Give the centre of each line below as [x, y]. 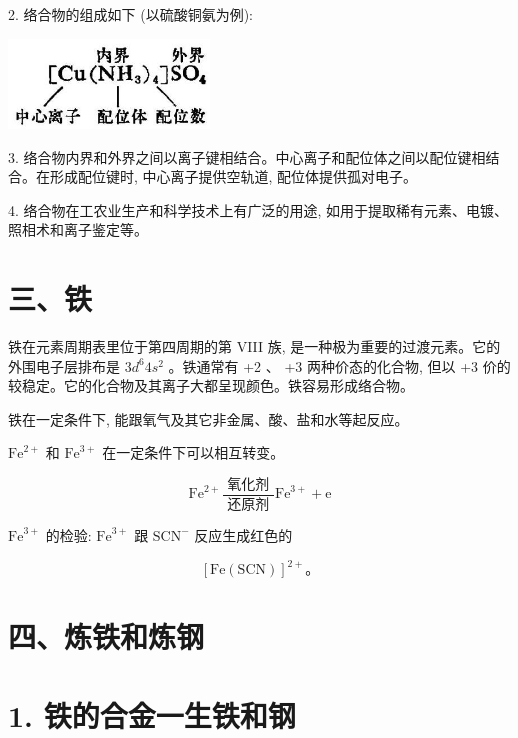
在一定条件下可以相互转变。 [193, 452]
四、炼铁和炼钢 [106, 636]
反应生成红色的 [243, 534]
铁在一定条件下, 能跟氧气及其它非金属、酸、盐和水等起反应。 [208, 418]
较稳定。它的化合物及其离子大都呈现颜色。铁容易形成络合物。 [211, 385]
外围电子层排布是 [64, 365]
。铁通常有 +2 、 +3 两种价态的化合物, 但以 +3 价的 [339, 365]
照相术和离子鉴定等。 [78, 229]
